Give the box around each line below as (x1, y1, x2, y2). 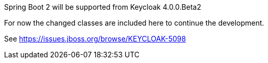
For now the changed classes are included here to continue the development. (4, 18, 264, 27)
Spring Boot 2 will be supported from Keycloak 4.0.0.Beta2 (4, 3, 201, 11)
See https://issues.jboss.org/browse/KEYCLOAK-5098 (4, 34, 186, 43)
